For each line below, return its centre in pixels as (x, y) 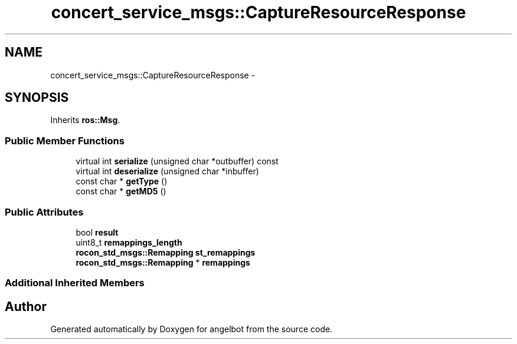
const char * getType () (122, 181)
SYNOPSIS (37, 98)
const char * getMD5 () (121, 191)
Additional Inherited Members (75, 283)
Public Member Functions (65, 140)
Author (26, 306)
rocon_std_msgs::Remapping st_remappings (166, 252)
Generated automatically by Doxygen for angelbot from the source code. (192, 329)
